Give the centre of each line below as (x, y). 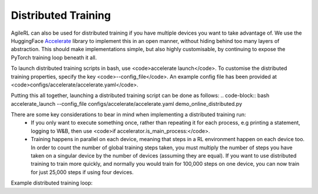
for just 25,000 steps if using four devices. (82, 172)
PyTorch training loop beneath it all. (54, 57)
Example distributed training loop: (52, 183)
